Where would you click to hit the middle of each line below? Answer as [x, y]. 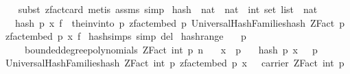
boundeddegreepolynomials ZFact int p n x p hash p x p [171, 49]
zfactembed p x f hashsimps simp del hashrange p [126, 36]
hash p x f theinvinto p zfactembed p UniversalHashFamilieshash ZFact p [179, 22]
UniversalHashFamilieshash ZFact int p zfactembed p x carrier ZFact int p [175, 63]
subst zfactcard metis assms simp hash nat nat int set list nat [168, 9]
